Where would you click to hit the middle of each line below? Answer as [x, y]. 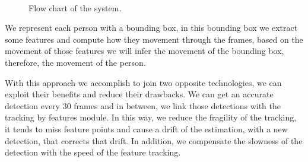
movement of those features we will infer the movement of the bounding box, [145, 51]
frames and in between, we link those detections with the [177, 105]
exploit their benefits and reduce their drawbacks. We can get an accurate [139, 94]
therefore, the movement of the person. [75, 62]
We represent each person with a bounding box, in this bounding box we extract [151, 28]
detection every [32, 105]
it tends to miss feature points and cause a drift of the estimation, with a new [146, 128]
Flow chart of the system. [75, 7]
